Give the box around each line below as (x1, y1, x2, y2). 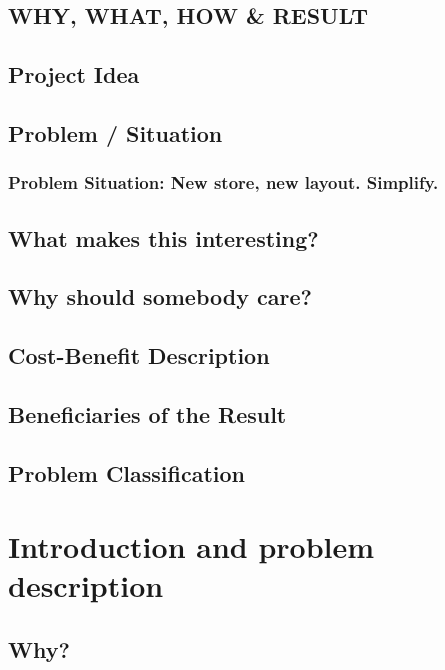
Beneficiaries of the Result (8, 398, 287, 429)
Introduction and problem (8, 526, 375, 567)
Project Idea (8, 59, 140, 90)
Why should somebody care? (8, 281, 312, 312)
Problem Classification (8, 457, 246, 488)
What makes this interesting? (8, 222, 319, 253)
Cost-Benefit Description (8, 340, 270, 371)
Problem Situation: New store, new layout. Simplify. (8, 170, 439, 195)
